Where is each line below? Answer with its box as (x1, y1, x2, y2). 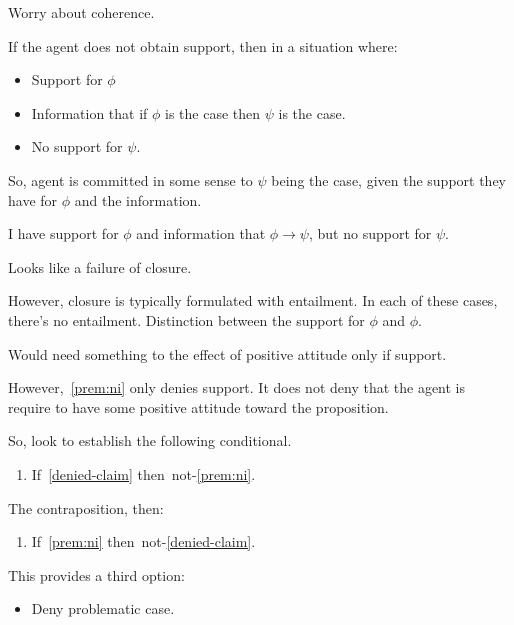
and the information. (74, 189, 202, 210)
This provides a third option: (8, 564, 185, 585)
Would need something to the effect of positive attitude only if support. (8, 343, 447, 364)
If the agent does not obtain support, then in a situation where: (8, 35, 398, 56)
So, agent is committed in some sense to (8, 169, 253, 190)
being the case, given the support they (271, 169, 507, 190)
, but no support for (308, 223, 432, 244)
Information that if (31, 102, 148, 123)
